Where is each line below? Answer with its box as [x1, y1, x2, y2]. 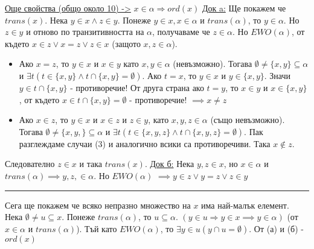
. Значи [264, 69, 290, 81]
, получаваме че [152, 25, 210, 38]
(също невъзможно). [210, 113, 285, 126]
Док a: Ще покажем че [202, 2, 286, 14]
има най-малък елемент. [201, 198, 289, 211]
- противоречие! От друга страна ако [70, 81, 204, 93]
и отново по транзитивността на [26, 25, 144, 38]
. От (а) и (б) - [249, 222, 304, 235]
